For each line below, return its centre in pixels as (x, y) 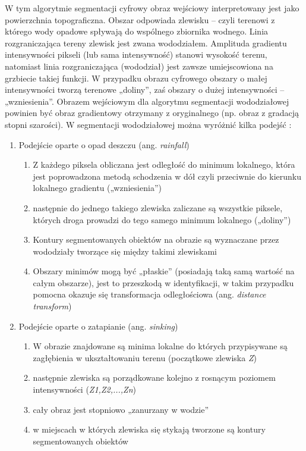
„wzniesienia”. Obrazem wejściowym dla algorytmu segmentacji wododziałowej (147, 101)
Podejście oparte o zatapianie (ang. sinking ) (98, 326)
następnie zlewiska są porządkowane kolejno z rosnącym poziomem (154, 378)
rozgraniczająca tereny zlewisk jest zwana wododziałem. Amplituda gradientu (146, 43)
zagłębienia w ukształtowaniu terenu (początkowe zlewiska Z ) (145, 357)
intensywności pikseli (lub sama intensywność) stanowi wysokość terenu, (136, 54)
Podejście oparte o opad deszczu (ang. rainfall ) (104, 144)
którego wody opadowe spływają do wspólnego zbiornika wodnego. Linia (137, 31)
